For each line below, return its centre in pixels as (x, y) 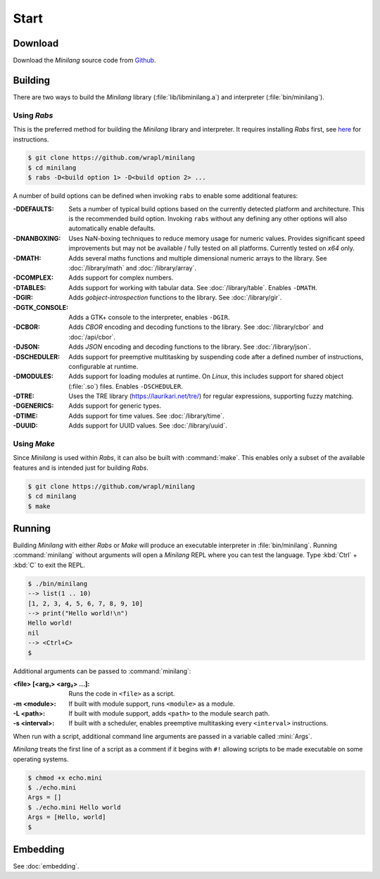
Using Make (34, 444)
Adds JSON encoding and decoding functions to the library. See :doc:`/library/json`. (190, 347)
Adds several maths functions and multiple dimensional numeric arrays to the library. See (198, 258)
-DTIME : (25, 416)
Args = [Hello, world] (67, 817)
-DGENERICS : (33, 406)
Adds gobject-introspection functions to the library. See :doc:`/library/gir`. (175, 298)
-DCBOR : (26, 327)
